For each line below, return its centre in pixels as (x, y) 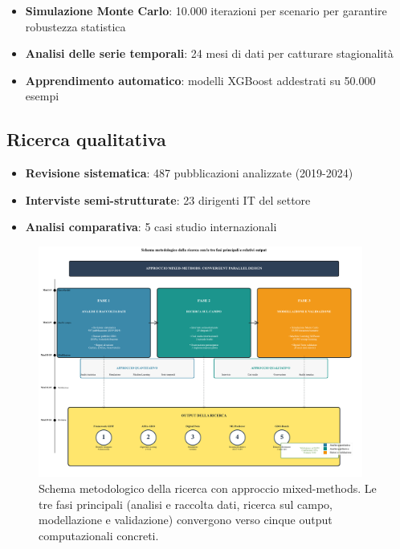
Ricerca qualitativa (86, 139)
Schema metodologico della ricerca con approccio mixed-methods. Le (208, 488)
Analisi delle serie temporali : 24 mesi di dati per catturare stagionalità (209, 53)
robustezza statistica (76, 26)
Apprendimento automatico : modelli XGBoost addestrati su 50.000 (200, 80)
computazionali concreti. (99, 535)
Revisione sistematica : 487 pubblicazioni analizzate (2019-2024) (189, 173)
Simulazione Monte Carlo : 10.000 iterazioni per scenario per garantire (206, 10)
